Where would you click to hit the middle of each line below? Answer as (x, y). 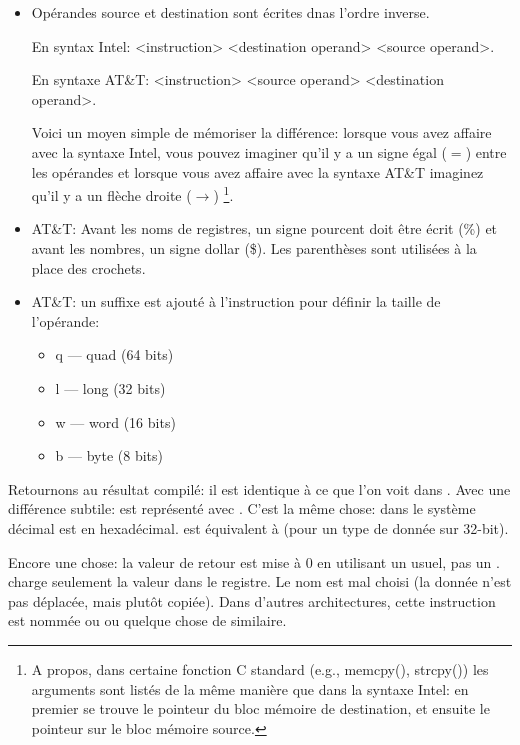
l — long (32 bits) (110, 387)
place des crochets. (88, 267)
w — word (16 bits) (115, 421)
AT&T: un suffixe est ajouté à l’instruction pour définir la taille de (236, 301)
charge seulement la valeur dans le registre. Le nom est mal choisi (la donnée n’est (260, 581)
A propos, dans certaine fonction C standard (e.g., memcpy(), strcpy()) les (260, 668)
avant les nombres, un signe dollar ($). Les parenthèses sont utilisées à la (254, 248)
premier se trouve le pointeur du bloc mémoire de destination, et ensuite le (260, 708)
